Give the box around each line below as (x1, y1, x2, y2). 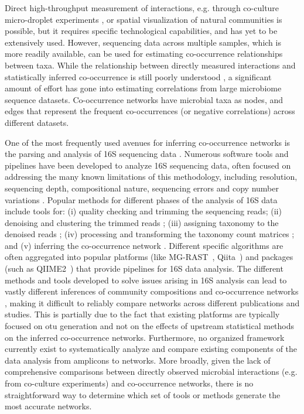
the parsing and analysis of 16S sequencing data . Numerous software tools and (5, 148, 289, 160)
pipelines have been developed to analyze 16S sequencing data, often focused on (5, 159, 291, 171)
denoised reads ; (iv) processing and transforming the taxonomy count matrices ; (5, 228, 295, 240)
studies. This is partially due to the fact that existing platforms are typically (5, 308, 280, 320)
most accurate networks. (5, 400, 92, 412)
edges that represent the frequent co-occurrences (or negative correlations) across (5, 105, 295, 117)
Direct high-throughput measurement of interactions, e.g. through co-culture (5, 2, 279, 13)
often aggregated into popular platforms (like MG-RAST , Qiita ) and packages (5, 251, 293, 263)
